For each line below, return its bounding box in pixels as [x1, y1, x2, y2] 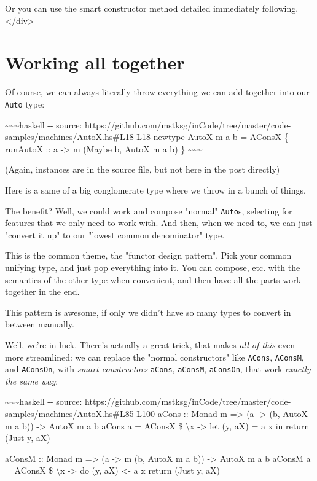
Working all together [5, 50, 185, 75]
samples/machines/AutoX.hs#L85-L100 [5, 407, 155, 420]
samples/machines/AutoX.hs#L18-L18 [5, 130, 151, 143]
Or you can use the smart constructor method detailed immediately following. [5, 2, 299, 14]
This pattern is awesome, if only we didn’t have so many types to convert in [5, 305, 291, 318]
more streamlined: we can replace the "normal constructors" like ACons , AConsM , [5, 350, 304, 363]
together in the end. [5, 285, 80, 298]
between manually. [5, 318, 74, 330]
